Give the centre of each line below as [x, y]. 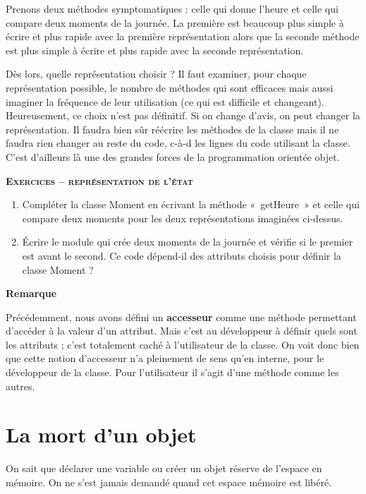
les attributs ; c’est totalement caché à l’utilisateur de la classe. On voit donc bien [183, 344]
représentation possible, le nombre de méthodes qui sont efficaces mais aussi [170, 87]
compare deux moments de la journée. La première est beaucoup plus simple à [175, 22]
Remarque [31, 293]
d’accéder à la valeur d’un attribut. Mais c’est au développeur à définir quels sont [182, 331]
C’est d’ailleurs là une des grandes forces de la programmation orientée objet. [173, 156]
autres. [20, 386]
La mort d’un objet [101, 434]
